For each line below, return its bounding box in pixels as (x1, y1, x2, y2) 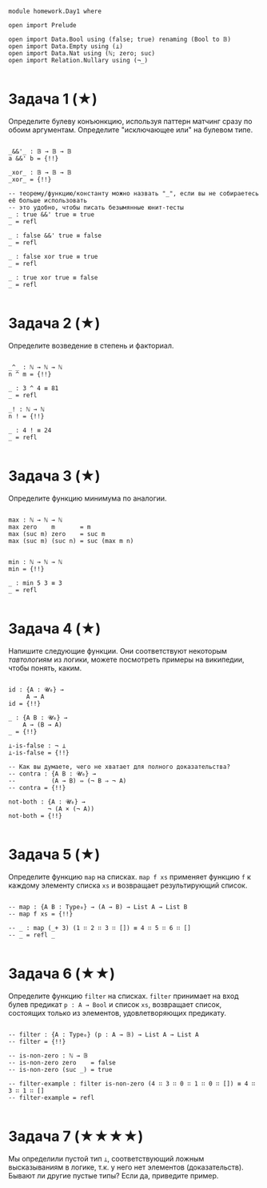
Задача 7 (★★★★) (8, 1127, 144, 1146)
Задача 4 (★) (8, 620, 102, 638)
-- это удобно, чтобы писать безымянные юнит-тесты (8, 203, 184, 211)
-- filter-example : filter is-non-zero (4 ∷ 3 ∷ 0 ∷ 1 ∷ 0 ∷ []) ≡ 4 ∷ (8, 1079, 256, 1088)
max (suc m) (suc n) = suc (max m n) (8, 537, 134, 545)
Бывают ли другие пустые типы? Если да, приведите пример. (8, 1170, 219, 1180)
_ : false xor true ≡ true (8, 252, 98, 260)
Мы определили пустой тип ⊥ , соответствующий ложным (8, 1154, 205, 1163)
